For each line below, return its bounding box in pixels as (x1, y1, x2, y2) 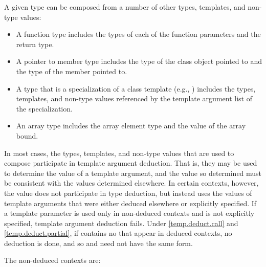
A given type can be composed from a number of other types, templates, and (4, 2, 246, 12)
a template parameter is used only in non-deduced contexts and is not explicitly (4, 208, 255, 218)
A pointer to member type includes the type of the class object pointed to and (16, 56, 262, 66)
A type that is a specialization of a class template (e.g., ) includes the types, (16, 83, 256, 94)
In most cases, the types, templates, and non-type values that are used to (4, 147, 234, 158)
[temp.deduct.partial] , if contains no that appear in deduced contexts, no (4, 228, 232, 238)
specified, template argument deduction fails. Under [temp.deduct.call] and (4, 217, 238, 228)
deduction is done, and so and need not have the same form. (4, 237, 193, 248)
